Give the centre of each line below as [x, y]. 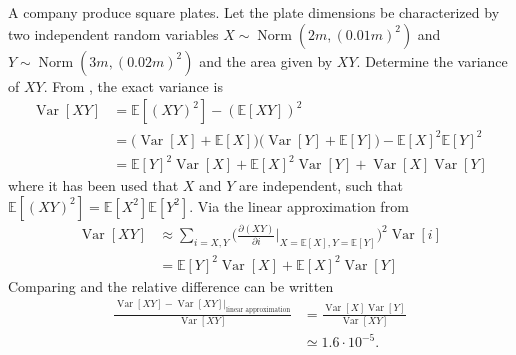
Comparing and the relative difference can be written [171, 285]
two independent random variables [113, 33]
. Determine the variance [432, 60]
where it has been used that [93, 185]
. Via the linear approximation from [299, 205]
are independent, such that [321, 185]
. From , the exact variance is [133, 85]
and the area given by [266, 60]
